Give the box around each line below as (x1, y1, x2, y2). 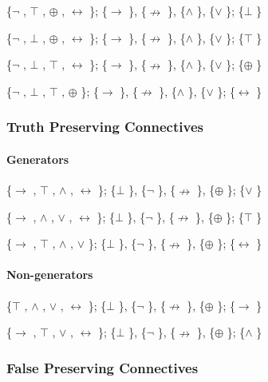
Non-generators (6, 266, 93, 283)
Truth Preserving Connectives (6, 117, 203, 137)
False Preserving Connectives (6, 357, 199, 377)
